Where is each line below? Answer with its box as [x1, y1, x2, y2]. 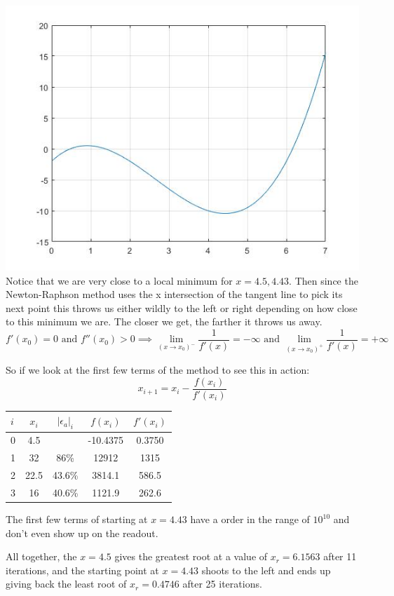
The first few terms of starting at [6, 512, 148, 527]
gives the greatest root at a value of [114, 549, 268, 564]
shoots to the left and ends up [201, 562, 331, 577]
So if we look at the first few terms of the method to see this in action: [6, 363, 310, 377]
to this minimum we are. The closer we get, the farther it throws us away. [6, 314, 322, 329]
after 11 [323, 549, 357, 564]
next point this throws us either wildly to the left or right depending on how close [6, 300, 358, 315]
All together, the [6, 549, 77, 564]
